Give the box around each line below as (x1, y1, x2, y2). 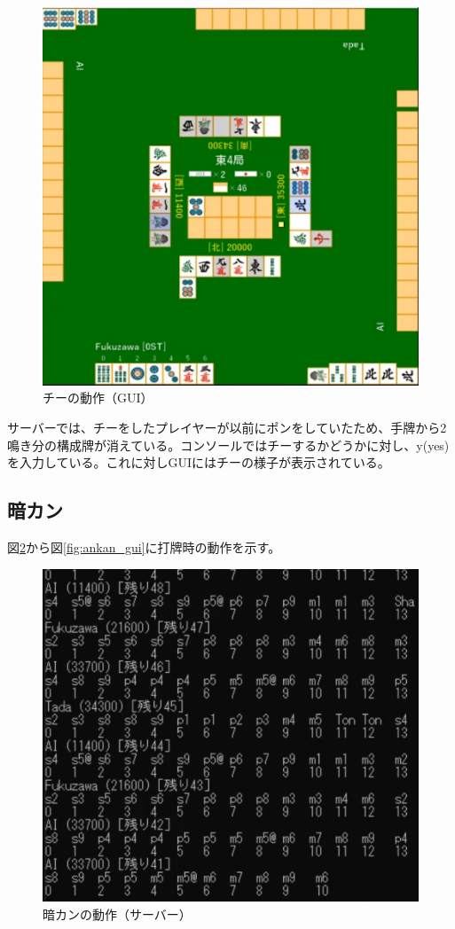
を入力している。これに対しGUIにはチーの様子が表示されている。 (7, 453, 390, 472)
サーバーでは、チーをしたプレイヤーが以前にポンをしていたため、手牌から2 (7, 418, 447, 436)
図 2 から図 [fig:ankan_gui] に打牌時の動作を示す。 (7, 537, 281, 556)
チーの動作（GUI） (43, 388, 153, 407)
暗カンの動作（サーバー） (43, 905, 192, 924)
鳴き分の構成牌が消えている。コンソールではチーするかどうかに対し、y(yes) (7, 435, 450, 454)
